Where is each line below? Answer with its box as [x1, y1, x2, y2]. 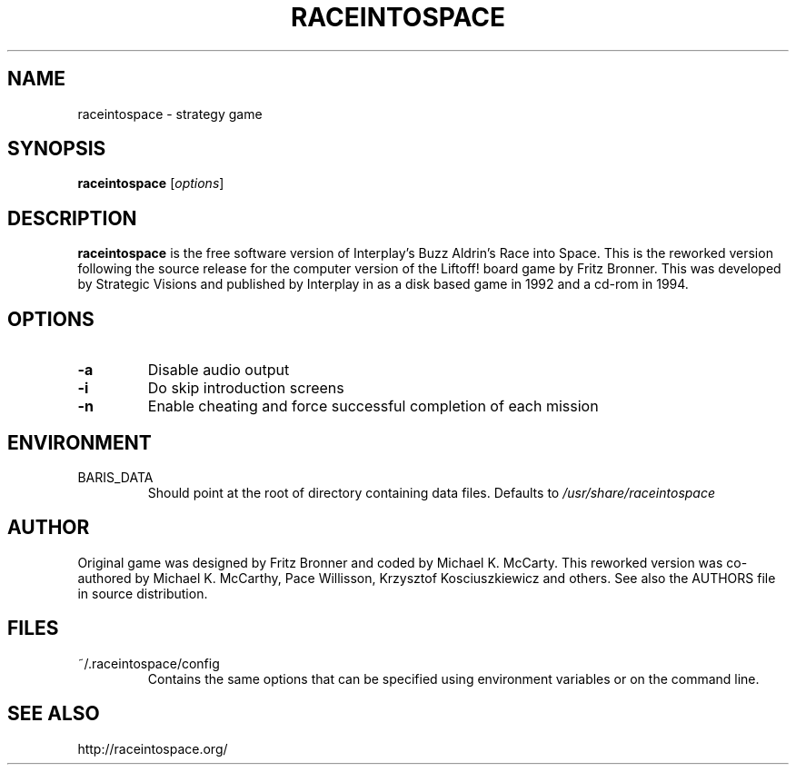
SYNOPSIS [7, 137, 106, 161]
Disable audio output [147, 361, 290, 380]
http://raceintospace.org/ [77, 740, 228, 757]
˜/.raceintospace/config [77, 655, 220, 671]
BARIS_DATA [77, 469, 154, 485]
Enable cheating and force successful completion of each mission [147, 397, 599, 416]
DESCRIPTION [7, 206, 137, 230]
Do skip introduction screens [147, 379, 344, 398]
